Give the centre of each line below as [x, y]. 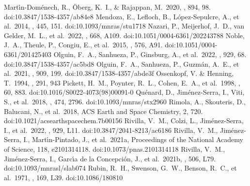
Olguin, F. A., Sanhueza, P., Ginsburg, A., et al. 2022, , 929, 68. [150, 54]
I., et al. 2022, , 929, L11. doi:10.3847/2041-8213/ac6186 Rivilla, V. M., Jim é [119, 130]
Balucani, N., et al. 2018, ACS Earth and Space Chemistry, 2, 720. [103, 111]
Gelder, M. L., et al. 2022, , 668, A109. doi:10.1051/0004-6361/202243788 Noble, [124, 35]
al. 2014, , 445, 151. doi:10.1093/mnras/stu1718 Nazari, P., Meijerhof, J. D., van [124, 26]
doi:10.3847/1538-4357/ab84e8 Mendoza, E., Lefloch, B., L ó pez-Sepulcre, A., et [122, 16]
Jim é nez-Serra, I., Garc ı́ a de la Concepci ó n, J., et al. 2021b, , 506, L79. [110, 158]
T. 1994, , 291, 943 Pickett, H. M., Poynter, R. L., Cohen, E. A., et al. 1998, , [122, 82]
